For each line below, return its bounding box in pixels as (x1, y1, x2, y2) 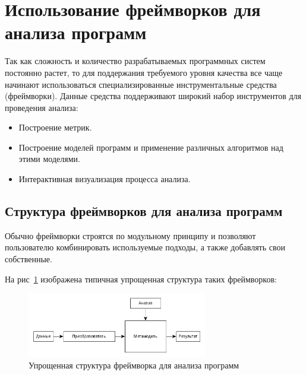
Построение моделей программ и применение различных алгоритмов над (18, 141, 283, 153)
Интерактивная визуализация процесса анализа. (18, 173, 191, 185)
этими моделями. (18, 152, 80, 165)
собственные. (5, 253, 52, 265)
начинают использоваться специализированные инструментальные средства (5, 78, 277, 90)
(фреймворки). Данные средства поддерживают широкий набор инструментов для (5, 90, 301, 102)
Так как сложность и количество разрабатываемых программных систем (5, 55, 266, 67)
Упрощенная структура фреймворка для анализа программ (29, 359, 239, 371)
